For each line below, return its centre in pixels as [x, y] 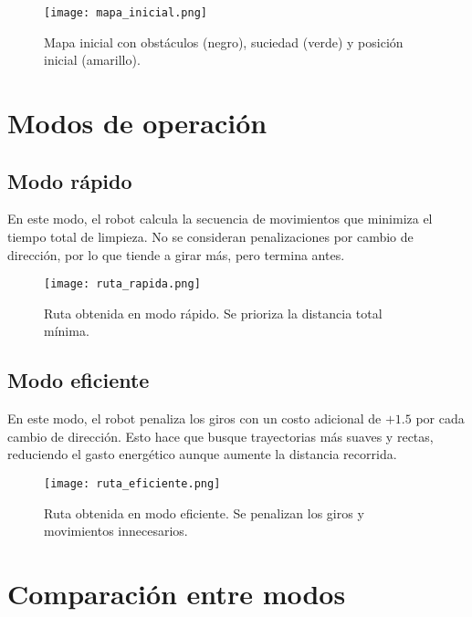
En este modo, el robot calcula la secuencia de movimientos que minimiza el [220, 219]
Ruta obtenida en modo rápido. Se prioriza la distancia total [213, 313]
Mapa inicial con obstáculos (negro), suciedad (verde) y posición [224, 42]
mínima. [67, 331]
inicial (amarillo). [92, 60]
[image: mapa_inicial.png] [126, 13]
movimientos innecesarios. [116, 531]
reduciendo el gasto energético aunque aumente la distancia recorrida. [202, 454]
